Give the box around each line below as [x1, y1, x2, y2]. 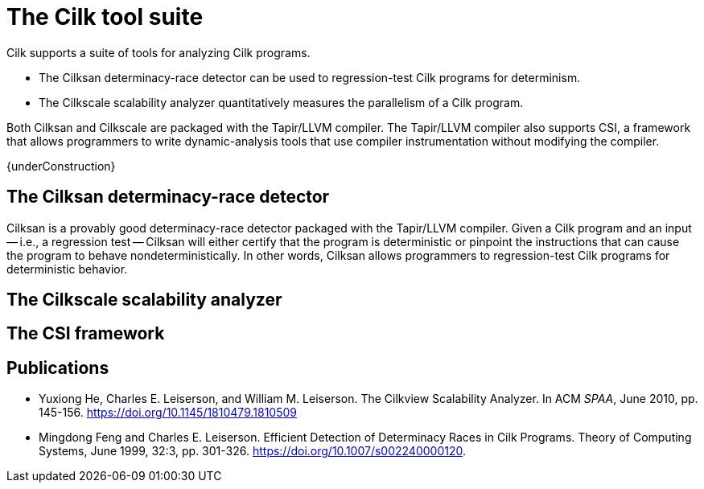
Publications [6, 357, 109, 378]
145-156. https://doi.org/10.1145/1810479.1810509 [39, 405, 297, 420]
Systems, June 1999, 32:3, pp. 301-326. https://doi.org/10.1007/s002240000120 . [39, 444, 467, 458]
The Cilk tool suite [6, 3, 204, 31]
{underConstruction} [6, 158, 116, 173]
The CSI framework [6, 323, 165, 344]
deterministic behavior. [6, 261, 128, 276]
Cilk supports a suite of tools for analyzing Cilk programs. [6, 45, 311, 60]
